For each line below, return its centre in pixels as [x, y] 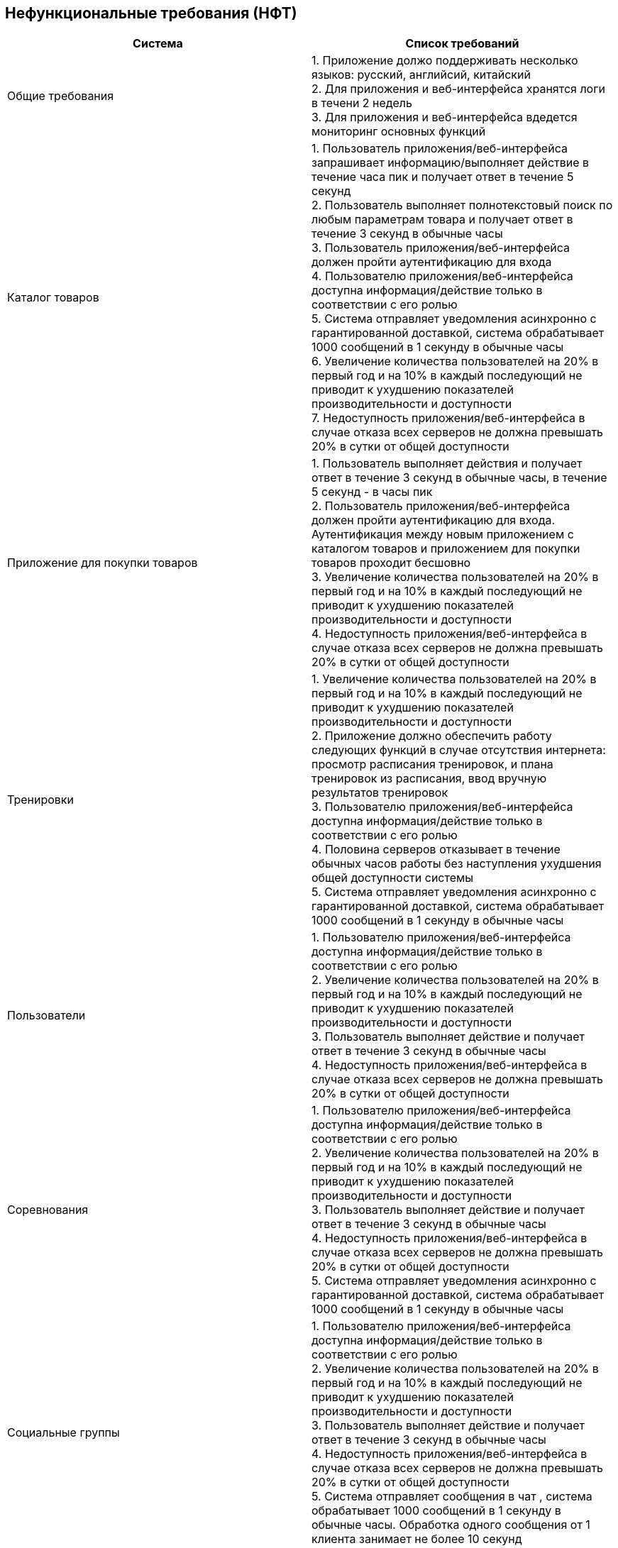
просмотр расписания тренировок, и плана [432, 764]
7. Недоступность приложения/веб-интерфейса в [448, 418]
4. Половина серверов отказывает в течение [436, 850]
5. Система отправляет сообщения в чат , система [452, 1497]
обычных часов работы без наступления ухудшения [457, 864]
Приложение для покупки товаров [103, 563]
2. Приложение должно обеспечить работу [432, 736]
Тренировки [40, 800]
